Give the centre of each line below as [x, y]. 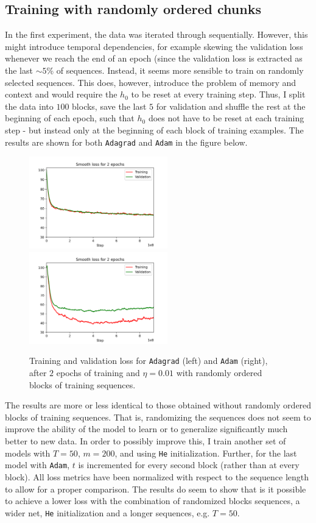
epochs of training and [98, 373]
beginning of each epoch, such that [70, 118]
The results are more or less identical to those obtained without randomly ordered [158, 405]
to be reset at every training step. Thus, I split [218, 94]
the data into [29, 106]
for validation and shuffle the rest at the [231, 106]
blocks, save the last [109, 106]
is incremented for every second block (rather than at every [189, 465]
